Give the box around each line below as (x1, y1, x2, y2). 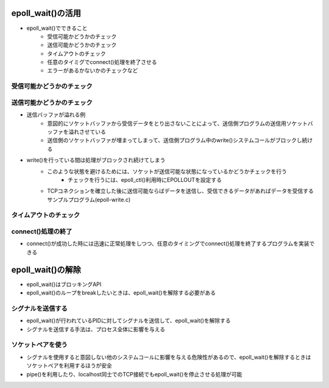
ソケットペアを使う (11, 340, 68, 349)
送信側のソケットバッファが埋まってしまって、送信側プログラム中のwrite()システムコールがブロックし (47, 137, 303, 144)
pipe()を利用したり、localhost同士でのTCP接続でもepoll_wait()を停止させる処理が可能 (26, 370, 242, 378)
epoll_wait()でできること (26, 24, 88, 32)
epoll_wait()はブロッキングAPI (26, 281, 102, 288)
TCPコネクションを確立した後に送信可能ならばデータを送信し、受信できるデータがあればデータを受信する (47, 187, 314, 195)
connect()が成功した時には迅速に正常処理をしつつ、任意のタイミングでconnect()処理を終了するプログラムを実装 (26, 240, 310, 247)
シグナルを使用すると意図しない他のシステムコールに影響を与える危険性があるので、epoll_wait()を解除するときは (26, 353, 311, 361)
